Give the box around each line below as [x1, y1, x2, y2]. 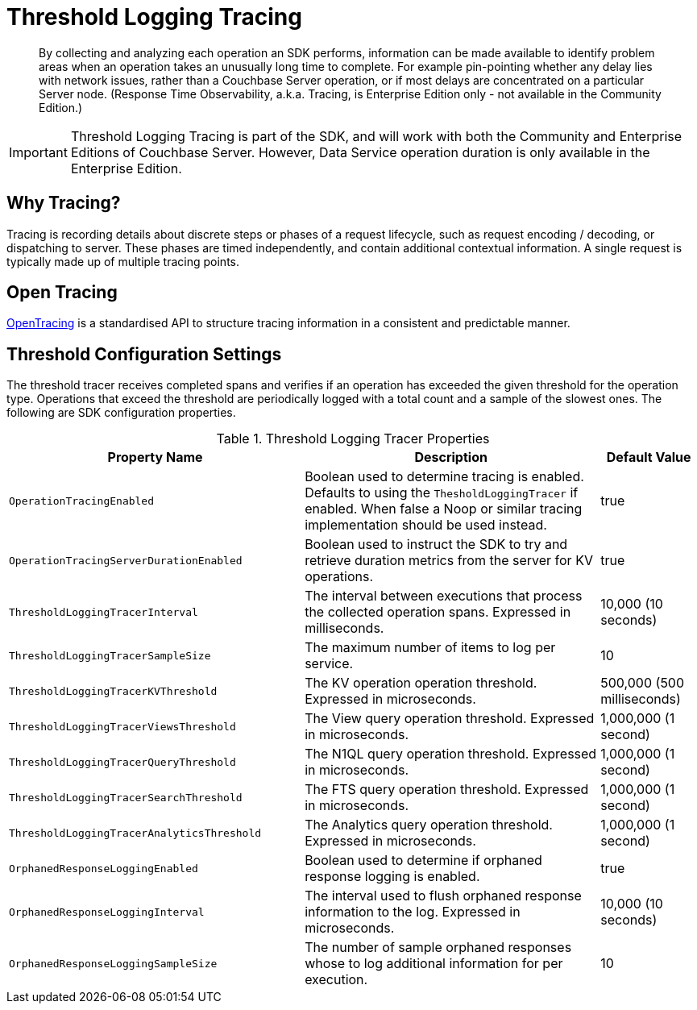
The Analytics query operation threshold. [305, 817, 553, 833]
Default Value [606, 449, 691, 466]
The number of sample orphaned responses [305, 939, 572, 956]
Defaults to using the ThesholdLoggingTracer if [305, 484, 579, 501]
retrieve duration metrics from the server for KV [305, 552, 593, 569]
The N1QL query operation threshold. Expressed [305, 746, 597, 763]
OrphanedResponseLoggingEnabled [9, 862, 198, 875]
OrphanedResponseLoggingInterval [9, 905, 205, 918]
